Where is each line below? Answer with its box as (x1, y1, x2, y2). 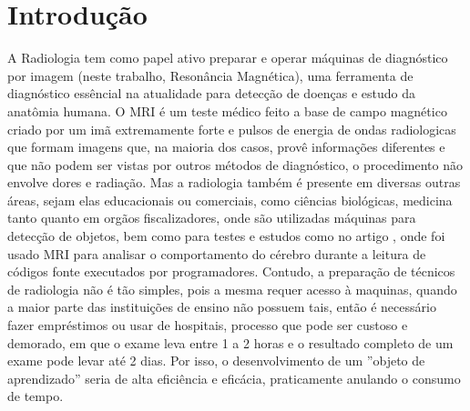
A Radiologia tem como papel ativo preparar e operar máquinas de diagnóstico (7, 48, 448, 67)
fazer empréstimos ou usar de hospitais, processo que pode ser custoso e (7, 316, 408, 335)
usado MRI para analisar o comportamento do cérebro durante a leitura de (7, 244, 426, 263)
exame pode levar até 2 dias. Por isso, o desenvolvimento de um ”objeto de (7, 351, 425, 370)
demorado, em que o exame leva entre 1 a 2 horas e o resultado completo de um (7, 333, 454, 352)
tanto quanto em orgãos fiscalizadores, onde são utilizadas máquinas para (7, 208, 416, 227)
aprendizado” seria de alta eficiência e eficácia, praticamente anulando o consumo (7, 368, 461, 387)
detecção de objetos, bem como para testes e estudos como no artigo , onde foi (7, 226, 445, 246)
